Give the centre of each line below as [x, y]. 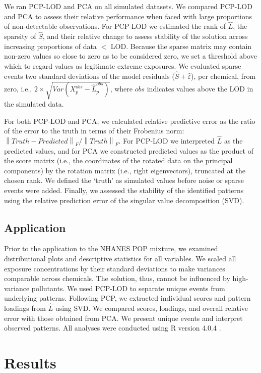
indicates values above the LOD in [200, 89]
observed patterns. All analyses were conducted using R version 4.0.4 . [113, 328]
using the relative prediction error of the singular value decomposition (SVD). [124, 200]
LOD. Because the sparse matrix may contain [181, 46]
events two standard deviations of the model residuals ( [89, 76]
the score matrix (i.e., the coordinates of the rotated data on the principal [118, 160]
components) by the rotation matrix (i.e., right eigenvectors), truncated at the [125, 170]
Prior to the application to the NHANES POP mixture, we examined [111, 248]
